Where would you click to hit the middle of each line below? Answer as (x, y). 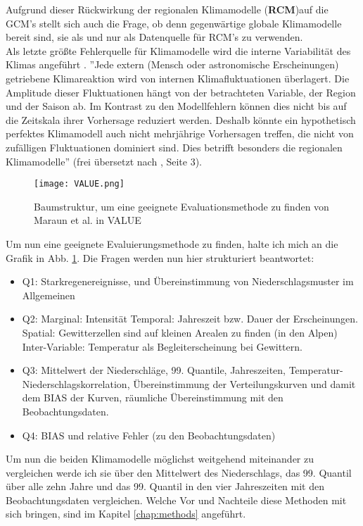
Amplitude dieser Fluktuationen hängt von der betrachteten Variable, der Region (181, 92)
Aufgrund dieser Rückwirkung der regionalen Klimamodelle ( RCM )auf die (167, 9)
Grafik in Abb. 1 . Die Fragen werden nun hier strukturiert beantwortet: (160, 257)
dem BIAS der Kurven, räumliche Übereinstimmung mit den (153, 397)
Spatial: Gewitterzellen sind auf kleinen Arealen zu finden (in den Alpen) (180, 332)
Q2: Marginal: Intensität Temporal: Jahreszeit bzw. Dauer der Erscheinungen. (190, 319)
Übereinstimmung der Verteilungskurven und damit (244, 383)
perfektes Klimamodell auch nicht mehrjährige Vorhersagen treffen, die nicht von (180, 133)
